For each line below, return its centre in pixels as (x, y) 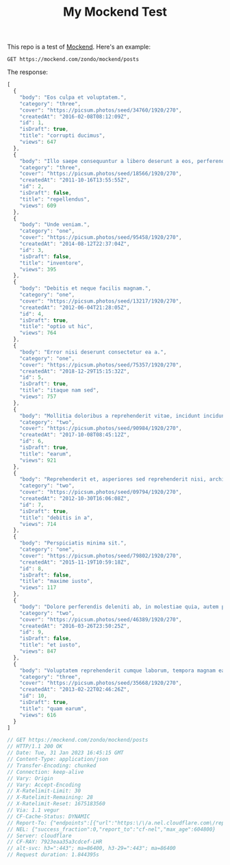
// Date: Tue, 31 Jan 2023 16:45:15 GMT (66, 753)
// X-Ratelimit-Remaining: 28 (50, 798)
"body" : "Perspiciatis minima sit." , (73, 543)
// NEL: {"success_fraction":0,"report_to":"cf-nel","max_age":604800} (111, 829)
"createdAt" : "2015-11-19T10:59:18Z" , (75, 562)
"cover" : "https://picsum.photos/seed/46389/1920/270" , (101, 619)
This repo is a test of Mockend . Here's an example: (79, 47)
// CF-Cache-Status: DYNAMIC (49, 816)
